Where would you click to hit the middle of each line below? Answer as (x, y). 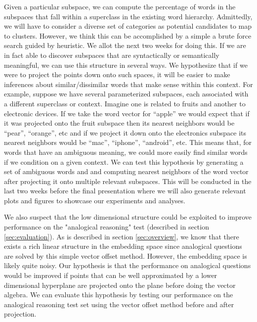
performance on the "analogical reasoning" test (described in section (107, 227)
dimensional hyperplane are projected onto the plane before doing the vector (120, 285)
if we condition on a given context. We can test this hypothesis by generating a (124, 161)
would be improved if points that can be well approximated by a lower (111, 275)
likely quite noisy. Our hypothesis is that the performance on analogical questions (128, 265)
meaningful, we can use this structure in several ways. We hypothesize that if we (126, 65)
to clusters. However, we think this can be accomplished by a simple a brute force (128, 35)
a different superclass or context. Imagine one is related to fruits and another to (125, 103)
